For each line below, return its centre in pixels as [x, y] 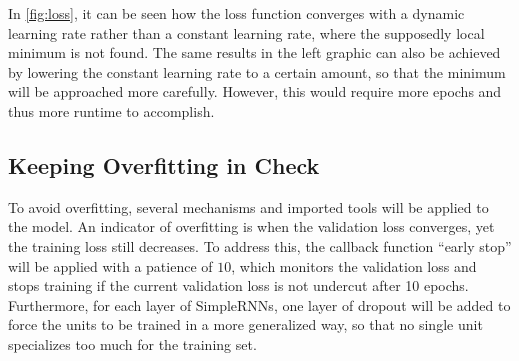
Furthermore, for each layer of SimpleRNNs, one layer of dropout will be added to [259, 304]
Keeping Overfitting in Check [164, 164]
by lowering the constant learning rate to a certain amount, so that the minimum [257, 71]
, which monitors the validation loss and [354, 265]
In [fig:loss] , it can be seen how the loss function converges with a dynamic [236, 13]
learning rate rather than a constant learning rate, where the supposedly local [246, 32]
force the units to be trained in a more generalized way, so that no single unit [245, 324]
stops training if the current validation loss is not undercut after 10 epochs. [238, 285]
